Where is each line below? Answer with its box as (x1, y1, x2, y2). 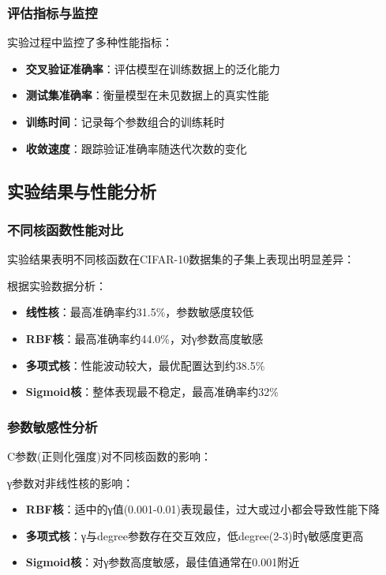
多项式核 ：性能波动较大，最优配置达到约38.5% (25, 357, 265, 373)
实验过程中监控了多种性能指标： (7, 34, 173, 50)
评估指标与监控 (7, 2, 98, 22)
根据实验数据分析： (7, 277, 107, 293)
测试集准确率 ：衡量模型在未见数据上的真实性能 (25, 87, 269, 103)
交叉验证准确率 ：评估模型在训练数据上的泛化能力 (25, 60, 280, 77)
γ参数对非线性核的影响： (7, 474, 134, 491)
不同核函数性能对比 (7, 219, 124, 239)
